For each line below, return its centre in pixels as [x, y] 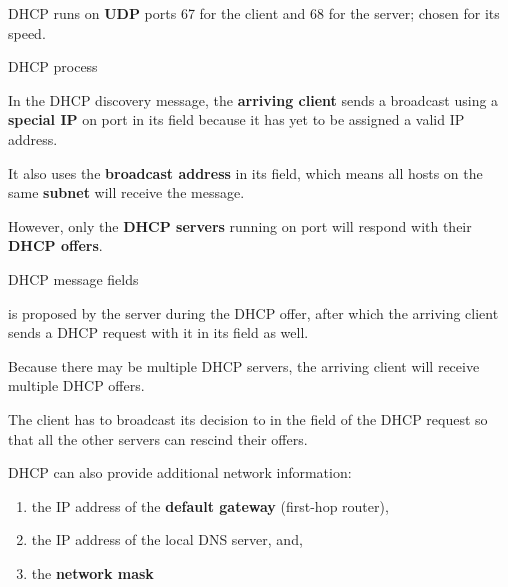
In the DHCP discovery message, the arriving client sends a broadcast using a [253, 99]
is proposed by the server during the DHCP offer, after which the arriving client [253, 312]
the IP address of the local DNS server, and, [167, 539]
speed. [27, 32]
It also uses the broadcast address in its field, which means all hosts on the [245, 172]
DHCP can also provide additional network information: [180, 472]
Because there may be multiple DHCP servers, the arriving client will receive [244, 365]
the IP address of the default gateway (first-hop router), [210, 505]
